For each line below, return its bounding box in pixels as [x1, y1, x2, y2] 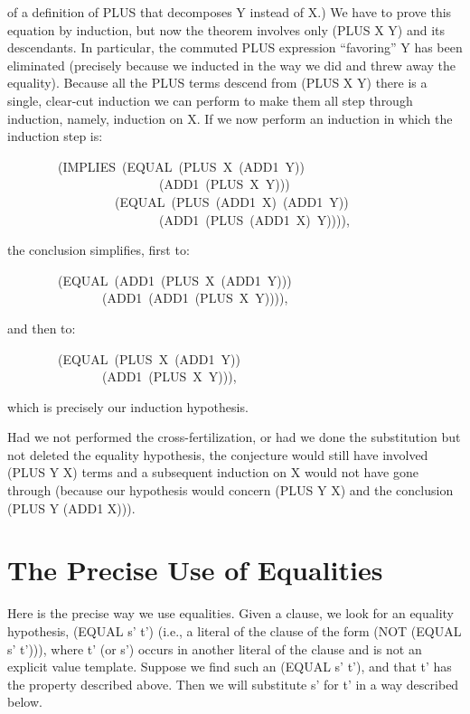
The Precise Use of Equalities [7, 551, 383, 588]
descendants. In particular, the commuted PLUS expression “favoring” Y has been [7, 38, 463, 57]
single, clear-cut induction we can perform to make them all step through [7, 90, 413, 109]
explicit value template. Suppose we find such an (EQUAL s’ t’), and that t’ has [7, 657, 452, 676]
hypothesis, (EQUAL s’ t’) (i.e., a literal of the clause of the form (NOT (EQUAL [7, 621, 462, 640]
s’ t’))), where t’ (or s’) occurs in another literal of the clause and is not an [7, 639, 422, 658]
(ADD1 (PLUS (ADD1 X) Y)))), [158, 210, 350, 229]
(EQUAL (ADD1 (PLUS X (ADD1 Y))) [57, 270, 292, 289]
